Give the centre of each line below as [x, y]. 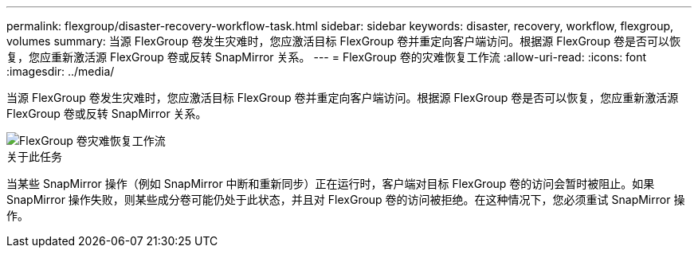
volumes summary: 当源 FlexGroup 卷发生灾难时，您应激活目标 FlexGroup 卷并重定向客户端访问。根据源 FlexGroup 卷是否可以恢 [344, 41]
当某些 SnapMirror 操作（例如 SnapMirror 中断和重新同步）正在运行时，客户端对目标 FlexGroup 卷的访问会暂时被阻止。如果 [331, 184]
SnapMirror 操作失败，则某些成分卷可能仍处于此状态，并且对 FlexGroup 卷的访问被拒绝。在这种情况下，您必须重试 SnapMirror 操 [346, 199]
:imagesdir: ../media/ [61, 71]
